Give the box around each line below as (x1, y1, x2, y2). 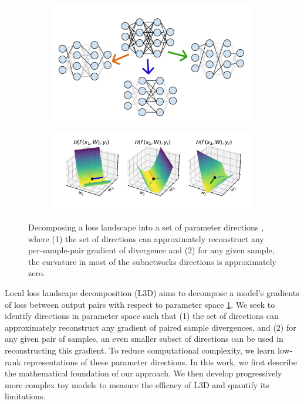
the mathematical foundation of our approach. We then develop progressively (5, 367, 282, 379)
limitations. (5, 390, 46, 402)
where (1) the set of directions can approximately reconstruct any (28, 232, 264, 245)
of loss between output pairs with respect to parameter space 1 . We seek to (5, 298, 275, 310)
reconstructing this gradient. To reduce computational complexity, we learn (5, 344, 275, 357)
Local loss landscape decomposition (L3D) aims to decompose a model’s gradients (5, 287, 299, 299)
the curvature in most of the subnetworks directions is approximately (28, 255, 276, 267)
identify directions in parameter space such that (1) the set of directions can (5, 310, 279, 322)
